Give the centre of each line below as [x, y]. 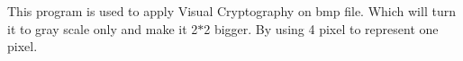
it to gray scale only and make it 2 [103, 28]
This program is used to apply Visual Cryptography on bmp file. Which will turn [231, 11]
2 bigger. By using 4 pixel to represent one [321, 28]
